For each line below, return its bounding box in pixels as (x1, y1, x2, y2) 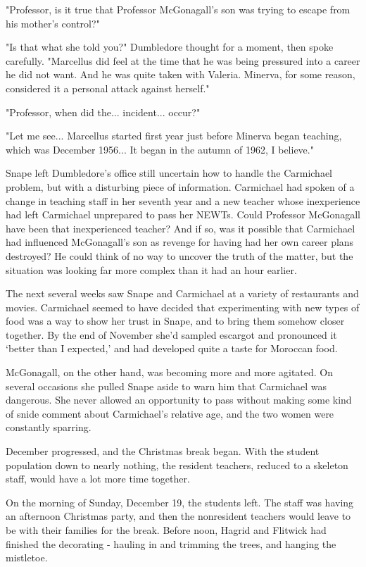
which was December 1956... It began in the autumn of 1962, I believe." (6, 142, 314, 156)
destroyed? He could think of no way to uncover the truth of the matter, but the (6, 248, 353, 263)
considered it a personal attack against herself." (6, 80, 210, 95)
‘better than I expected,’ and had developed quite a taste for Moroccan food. (6, 341, 338, 356)
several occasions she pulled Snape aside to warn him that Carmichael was (6, 378, 327, 393)
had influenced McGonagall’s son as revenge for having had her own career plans (6, 235, 354, 249)
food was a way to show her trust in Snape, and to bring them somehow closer (6, 313, 345, 328)
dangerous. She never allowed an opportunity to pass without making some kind (6, 392, 352, 407)
